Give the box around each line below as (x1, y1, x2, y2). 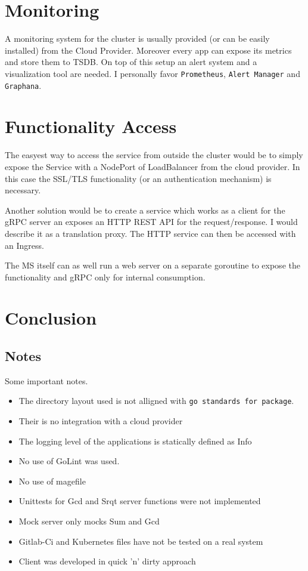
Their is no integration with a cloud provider (18, 415, 183, 427)
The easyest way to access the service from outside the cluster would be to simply (5, 149, 303, 161)
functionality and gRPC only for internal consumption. (5, 270, 206, 283)
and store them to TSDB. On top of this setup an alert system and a (5, 55, 257, 68)
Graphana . (5, 79, 42, 91)
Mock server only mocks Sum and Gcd (18, 515, 160, 527)
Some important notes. (5, 374, 88, 387)
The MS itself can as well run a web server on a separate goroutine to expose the (5, 259, 300, 271)
